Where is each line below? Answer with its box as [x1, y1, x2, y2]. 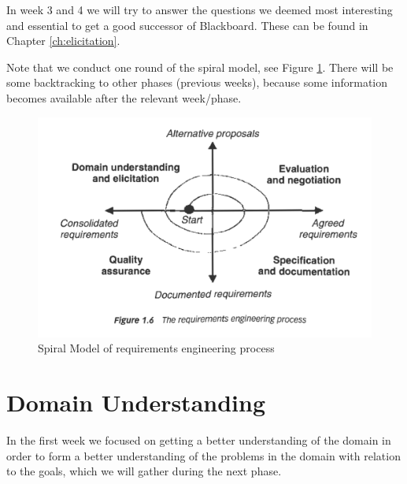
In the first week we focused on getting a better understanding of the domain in [6, 432, 391, 449]
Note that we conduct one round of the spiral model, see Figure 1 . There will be [6, 58, 394, 75]
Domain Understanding [6, 386, 266, 419]
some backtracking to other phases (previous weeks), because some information [6, 74, 388, 91]
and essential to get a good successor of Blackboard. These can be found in [6, 17, 368, 33]
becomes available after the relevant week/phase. [6, 89, 242, 106]
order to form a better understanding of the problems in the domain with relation [6, 447, 401, 464]
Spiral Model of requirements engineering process [38, 340, 275, 356]
